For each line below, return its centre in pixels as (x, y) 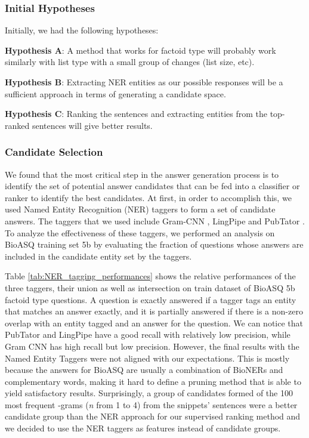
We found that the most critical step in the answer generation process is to (142, 174)
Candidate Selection (54, 152)
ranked (17, 125)
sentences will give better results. (92, 125)
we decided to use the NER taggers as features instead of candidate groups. (143, 428)
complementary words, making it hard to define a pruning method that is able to (153, 381)
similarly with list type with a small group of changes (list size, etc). (130, 62)
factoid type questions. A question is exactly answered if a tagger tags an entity (151, 299)
